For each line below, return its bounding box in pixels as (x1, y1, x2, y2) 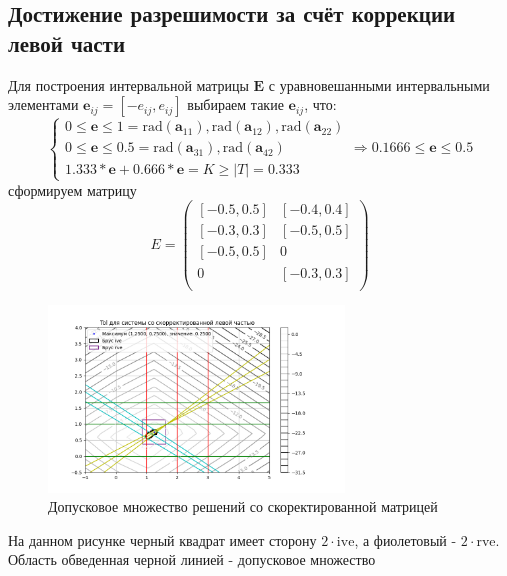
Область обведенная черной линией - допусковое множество (8, 549, 376, 570)
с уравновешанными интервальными (268, 74, 490, 95)
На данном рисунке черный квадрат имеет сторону (8, 529, 317, 550)
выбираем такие (187, 94, 284, 115)
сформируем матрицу (8, 179, 137, 200)
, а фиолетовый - (354, 529, 457, 550)
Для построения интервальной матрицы (8, 74, 249, 95)
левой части (8, 27, 126, 58)
